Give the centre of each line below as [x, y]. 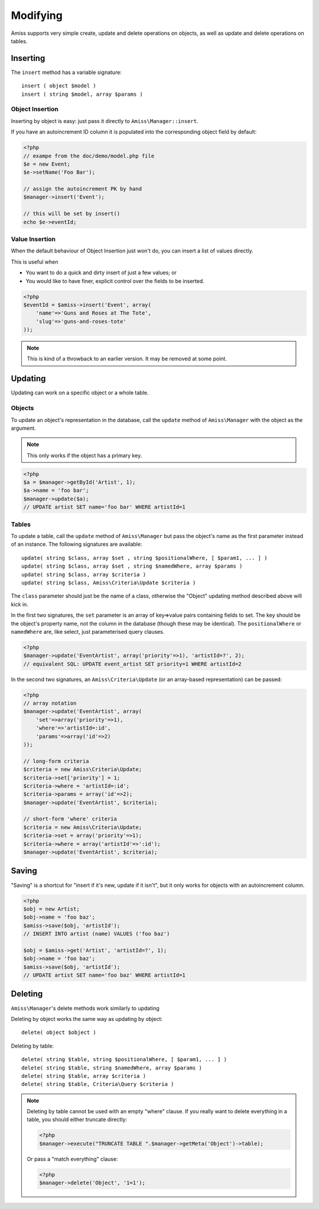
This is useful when [35, 262]
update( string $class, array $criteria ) [84, 574]
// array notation [50, 703]
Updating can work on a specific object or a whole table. [80, 393]
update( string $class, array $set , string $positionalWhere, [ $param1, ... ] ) [144, 558]
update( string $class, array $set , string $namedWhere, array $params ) [132, 566]
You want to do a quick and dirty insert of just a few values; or [101, 273]
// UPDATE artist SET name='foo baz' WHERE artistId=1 [104, 975]
